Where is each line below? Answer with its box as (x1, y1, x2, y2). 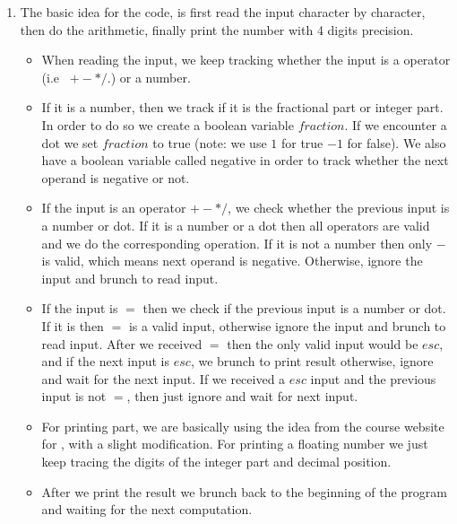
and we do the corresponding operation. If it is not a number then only (41, 233, 433, 252)
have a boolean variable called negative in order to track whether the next (41, 151, 449, 170)
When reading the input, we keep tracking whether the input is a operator (41, 50, 451, 69)
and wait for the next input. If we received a (41, 369, 286, 388)
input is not (41, 387, 107, 406)
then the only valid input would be (227, 334, 418, 353)
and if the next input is (41, 352, 170, 371)
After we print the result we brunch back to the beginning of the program (41, 482, 447, 501)
